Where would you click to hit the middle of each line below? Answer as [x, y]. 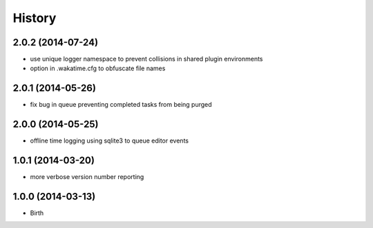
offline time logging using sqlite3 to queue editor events [109, 141]
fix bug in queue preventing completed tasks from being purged [121, 105]
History [35, 18]
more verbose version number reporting [87, 177]
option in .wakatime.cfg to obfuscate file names [98, 68]
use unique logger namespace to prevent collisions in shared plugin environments [146, 59]
